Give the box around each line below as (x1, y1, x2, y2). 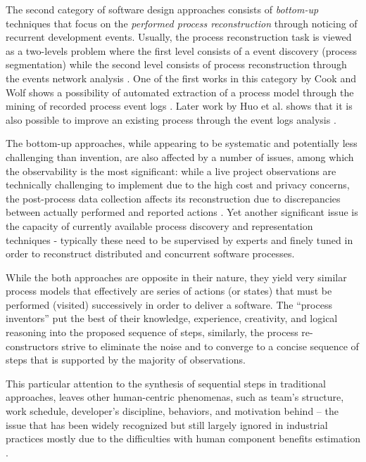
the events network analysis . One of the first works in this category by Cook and (6, 70, 356, 85)
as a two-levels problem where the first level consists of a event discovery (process (6, 43, 357, 58)
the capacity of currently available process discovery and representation (6, 218, 313, 233)
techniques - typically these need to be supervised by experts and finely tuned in (6, 232, 353, 247)
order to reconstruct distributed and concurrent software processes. (6, 246, 295, 261)
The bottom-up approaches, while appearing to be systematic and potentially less (6, 136, 358, 150)
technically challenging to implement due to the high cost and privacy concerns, (6, 177, 350, 192)
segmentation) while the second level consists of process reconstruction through (6, 57, 347, 72)
